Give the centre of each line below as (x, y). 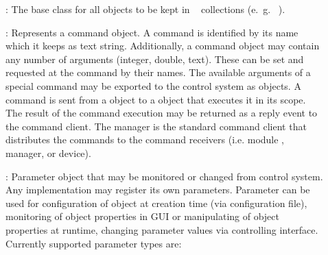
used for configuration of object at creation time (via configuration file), (156, 203)
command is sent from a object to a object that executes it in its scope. (156, 99)
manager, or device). (48, 153)
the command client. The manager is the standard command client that (156, 126)
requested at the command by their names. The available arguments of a (158, 72)
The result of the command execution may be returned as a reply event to (162, 113)
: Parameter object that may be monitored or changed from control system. (164, 176)
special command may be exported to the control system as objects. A (153, 85)
